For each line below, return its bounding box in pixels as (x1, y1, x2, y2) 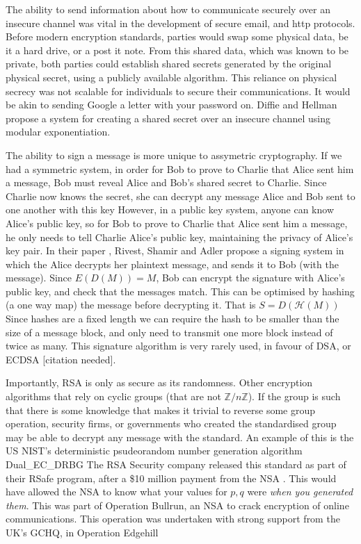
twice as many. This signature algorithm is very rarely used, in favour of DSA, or (6, 338, 351, 353)
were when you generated (247, 484, 353, 499)
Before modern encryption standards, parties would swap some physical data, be (6, 29, 348, 44)
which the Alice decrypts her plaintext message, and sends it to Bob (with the (6, 256, 339, 271)
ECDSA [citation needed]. (6, 352, 116, 366)
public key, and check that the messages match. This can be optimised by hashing (6, 283, 355, 298)
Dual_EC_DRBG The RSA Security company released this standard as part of (6, 457, 346, 471)
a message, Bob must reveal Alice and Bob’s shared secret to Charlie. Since (6, 175, 327, 190)
